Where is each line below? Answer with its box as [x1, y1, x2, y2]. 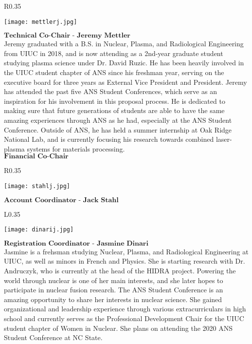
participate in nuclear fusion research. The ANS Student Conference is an [4, 285, 223, 295]
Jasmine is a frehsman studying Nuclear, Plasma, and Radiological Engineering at [4, 246, 249, 256]
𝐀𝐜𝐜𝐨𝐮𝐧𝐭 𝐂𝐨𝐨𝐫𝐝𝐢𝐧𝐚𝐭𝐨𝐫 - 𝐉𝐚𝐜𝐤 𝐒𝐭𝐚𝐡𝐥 [4, 196, 119, 204]
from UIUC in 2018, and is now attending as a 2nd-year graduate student [4, 48, 223, 58]
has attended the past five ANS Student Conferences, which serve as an [4, 86, 217, 96]
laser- [216, 134, 232, 144]
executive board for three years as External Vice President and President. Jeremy [4, 76, 247, 87]
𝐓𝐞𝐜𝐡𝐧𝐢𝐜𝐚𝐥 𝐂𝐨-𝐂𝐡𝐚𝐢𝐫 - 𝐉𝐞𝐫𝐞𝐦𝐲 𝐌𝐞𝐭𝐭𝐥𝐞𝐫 [4, 32, 130, 39]
